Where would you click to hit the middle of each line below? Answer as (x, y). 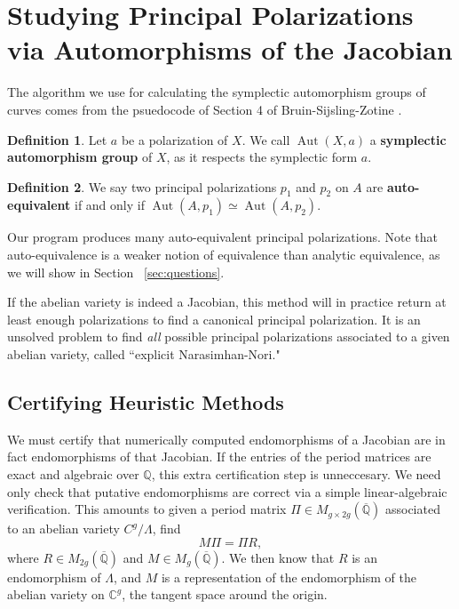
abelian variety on (56, 594)
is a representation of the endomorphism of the (289, 577)
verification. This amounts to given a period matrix (147, 509)
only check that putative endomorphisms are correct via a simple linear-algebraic (227, 491)
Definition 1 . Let (57, 139)
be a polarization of (174, 139)
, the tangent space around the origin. (225, 594)
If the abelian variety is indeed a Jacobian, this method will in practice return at (227, 302)
